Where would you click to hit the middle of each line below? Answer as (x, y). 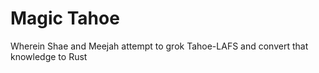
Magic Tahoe (65, 18)
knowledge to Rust (49, 56)
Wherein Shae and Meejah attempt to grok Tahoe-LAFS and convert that (159, 46)
